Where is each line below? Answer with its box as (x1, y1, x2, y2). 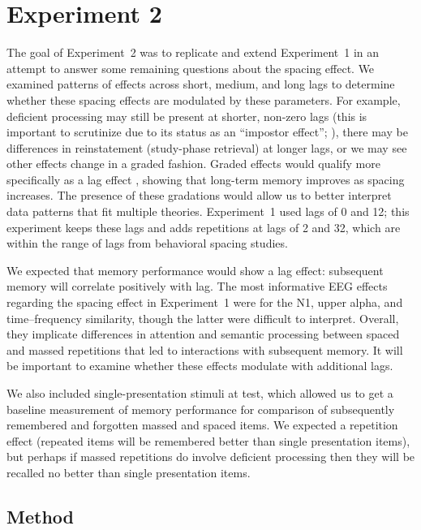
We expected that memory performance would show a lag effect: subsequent (6, 261, 384, 278)
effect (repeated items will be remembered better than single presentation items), (6, 432, 410, 449)
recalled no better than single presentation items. (6, 463, 251, 480)
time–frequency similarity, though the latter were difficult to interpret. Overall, (6, 309, 399, 326)
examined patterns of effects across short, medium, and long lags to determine (6, 75, 395, 93)
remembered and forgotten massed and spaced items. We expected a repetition (6, 416, 398, 433)
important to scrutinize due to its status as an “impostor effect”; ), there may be (6, 123, 408, 140)
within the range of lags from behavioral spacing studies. (6, 235, 288, 252)
